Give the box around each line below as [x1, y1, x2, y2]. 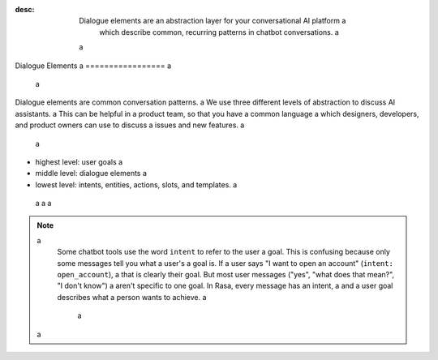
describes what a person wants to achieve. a [57, 292, 207, 302]
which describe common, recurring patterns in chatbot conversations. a [99, 27, 340, 36]
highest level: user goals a [35, 156, 123, 166]
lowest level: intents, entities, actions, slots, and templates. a [35, 179, 238, 190]
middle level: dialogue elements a [35, 169, 148, 178]
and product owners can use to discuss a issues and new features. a [15, 120, 245, 130]
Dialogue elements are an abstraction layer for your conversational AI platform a [79, 16, 346, 26]
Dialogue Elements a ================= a [15, 61, 172, 71]
